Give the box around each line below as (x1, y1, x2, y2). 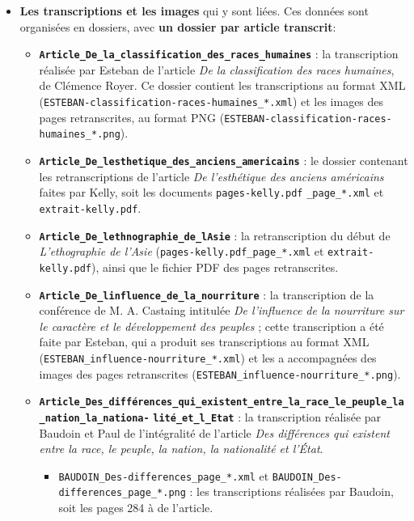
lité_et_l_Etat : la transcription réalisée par (153, 408, 382, 425)
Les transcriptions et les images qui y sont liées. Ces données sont (19, 2, 369, 19)
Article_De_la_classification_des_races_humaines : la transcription (39, 45, 399, 62)
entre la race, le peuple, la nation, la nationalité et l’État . (39, 440, 323, 457)
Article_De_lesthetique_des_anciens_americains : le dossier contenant (39, 152, 408, 168)
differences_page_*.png (58, 487, 186, 499)
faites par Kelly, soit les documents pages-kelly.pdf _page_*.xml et (39, 184, 384, 201)
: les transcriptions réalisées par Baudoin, (189, 483, 394, 500)
